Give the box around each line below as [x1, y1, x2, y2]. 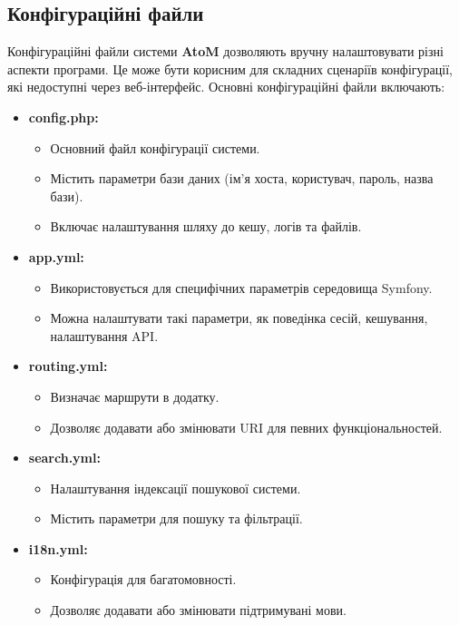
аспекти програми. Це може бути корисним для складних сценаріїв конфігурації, [7, 59, 453, 78]
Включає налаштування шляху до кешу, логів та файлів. [50, 217, 362, 236]
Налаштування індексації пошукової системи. [50, 478, 301, 497]
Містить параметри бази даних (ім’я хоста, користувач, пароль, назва [50, 169, 434, 188]
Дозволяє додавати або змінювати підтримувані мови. [50, 601, 347, 620]
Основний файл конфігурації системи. [50, 138, 260, 157]
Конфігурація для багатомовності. [50, 570, 237, 589]
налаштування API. [50, 326, 159, 345]
